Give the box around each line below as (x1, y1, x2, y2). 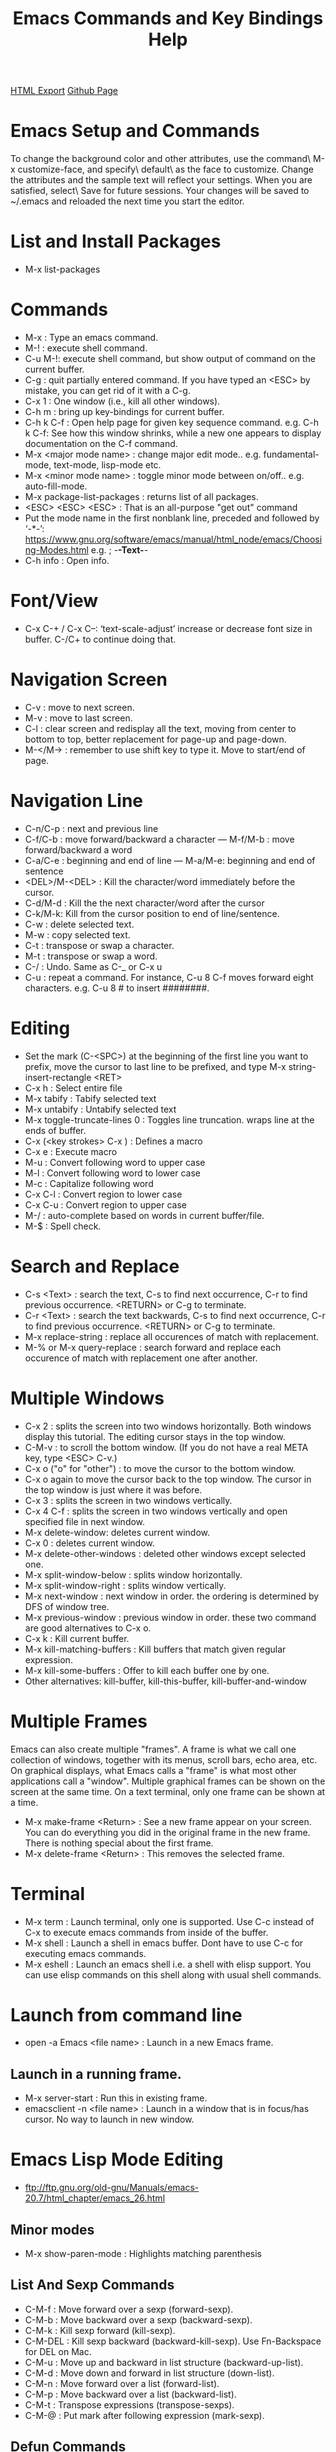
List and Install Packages (10, 230, 222, 253)
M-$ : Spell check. (24, 1220, 102, 1232)
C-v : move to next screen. (24, 701, 135, 713)
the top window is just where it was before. (24, 1483, 203, 1496)
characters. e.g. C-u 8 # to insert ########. (24, 982, 210, 994)
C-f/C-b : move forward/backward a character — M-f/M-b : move (24, 833, 295, 845)
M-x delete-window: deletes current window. (24, 1526, 211, 1538)
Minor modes (10, 2221, 95, 2238)
